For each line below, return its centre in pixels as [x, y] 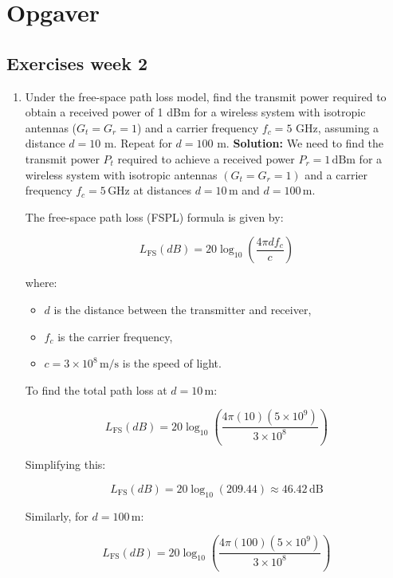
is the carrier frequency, [115, 336]
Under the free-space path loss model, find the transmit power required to [206, 96]
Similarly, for [57, 515]
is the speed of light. [172, 363]
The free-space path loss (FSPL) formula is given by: [154, 216]
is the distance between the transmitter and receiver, [183, 309]
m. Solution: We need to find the [301, 143]
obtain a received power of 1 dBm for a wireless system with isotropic [195, 112]
